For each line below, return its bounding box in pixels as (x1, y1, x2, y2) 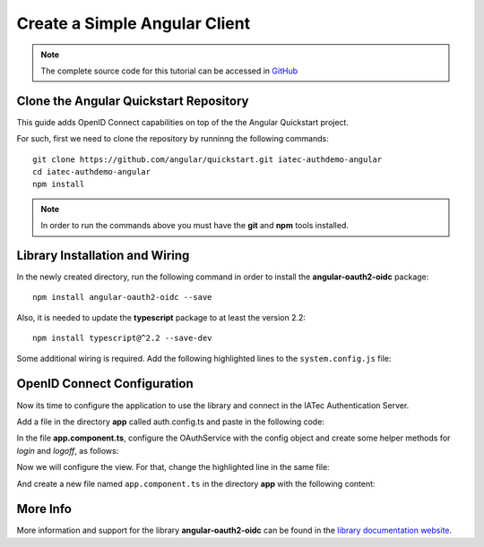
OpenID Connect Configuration (16, 376, 194, 391)
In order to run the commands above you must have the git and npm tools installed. (40, 220, 349, 231)
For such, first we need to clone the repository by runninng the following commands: (16, 133, 329, 144)
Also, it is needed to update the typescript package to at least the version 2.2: (16, 312, 307, 322)
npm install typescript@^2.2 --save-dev (32, 333, 212, 344)
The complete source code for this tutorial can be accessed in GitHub (40, 65, 298, 76)
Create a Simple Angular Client (16, 13, 251, 33)
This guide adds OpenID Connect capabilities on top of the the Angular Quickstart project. (16, 116, 350, 127)
